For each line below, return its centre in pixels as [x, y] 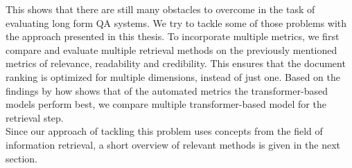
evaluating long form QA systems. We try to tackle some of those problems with [176, 22]
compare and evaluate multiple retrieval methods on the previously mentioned [171, 49]
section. [21, 158]
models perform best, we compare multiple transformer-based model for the [166, 104]
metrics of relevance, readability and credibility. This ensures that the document [176, 63]
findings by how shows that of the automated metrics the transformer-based [167, 90]
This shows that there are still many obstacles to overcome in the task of [160, 9]
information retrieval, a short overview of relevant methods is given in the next [173, 144]
